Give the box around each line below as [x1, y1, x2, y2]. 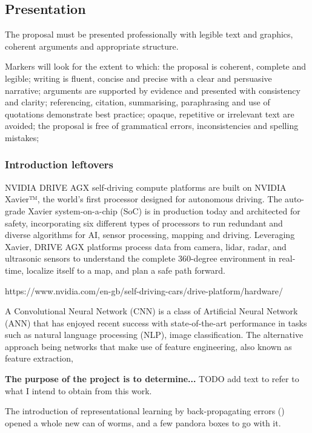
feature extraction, [5, 352, 73, 365]
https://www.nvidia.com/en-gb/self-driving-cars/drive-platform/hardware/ [5, 284, 284, 297]
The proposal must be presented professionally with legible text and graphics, [5, 28, 293, 41]
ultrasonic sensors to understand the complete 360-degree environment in [5, 252, 276, 265]
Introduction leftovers [5, 157, 113, 172]
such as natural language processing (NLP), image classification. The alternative [5, 328, 304, 341]
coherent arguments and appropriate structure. [5, 39, 179, 52]
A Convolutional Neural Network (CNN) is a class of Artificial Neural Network [5, 305, 298, 317]
